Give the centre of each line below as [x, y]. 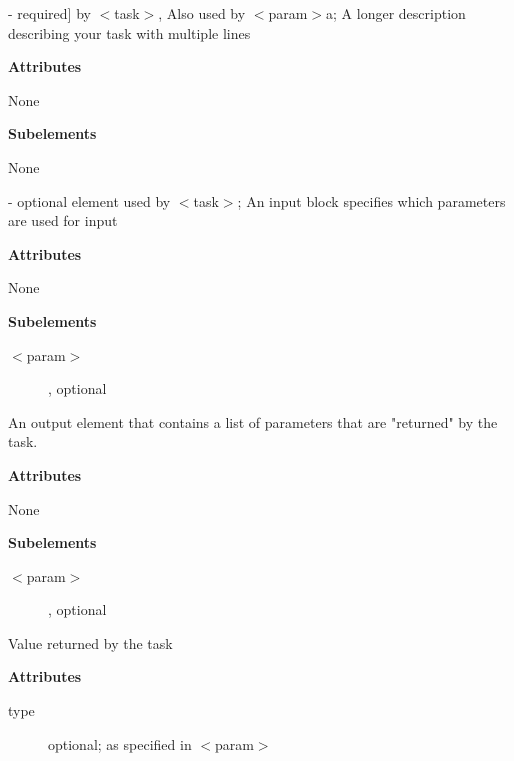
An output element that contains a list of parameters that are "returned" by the [253, 421]
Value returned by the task [90, 642]
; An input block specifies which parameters [371, 200]
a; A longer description [396, 13]
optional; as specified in [120, 743]
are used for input [63, 220]
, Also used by [202, 13]
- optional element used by [89, 200]
